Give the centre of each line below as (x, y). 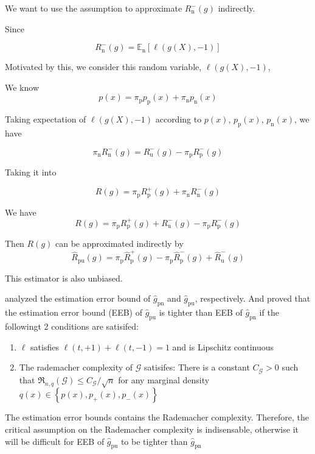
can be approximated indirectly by (119, 243)
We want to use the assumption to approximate (94, 8)
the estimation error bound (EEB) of (74, 312)
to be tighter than (154, 441)
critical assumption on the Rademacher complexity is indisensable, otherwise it (152, 429)
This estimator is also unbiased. (64, 278)
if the (269, 312)
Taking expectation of (46, 119)
